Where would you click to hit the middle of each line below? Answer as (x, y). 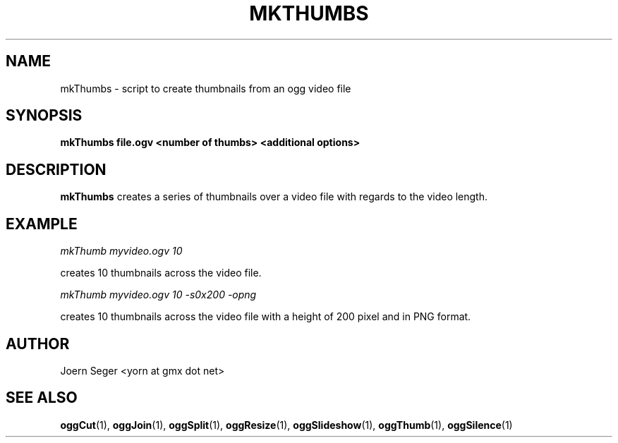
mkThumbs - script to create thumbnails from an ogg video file (206, 88)
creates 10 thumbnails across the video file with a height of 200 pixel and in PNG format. (266, 317)
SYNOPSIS (44, 116)
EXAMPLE (42, 224)
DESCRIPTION (56, 169)
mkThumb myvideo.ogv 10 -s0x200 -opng (158, 295)
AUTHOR (38, 344)
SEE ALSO (42, 398)
